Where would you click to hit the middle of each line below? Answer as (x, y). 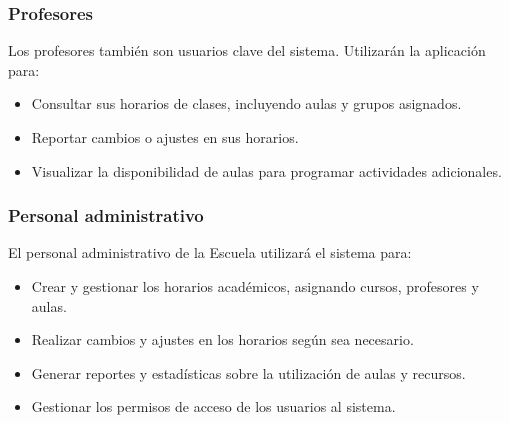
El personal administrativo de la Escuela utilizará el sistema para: (210, 252)
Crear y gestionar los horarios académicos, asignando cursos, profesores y (255, 286)
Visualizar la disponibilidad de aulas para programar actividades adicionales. (266, 170)
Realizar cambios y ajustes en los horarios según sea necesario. (222, 339)
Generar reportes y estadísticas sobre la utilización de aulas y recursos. (248, 372)
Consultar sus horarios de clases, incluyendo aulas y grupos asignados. (246, 103)
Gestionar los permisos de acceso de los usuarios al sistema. (213, 406)
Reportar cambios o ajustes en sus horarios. (165, 137)
